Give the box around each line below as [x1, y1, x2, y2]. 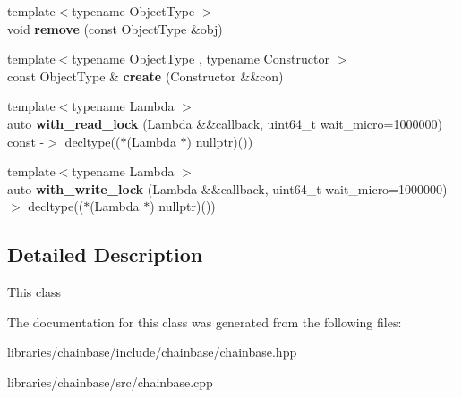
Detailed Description [7, 241, 203, 268]
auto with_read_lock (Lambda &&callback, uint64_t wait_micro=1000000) [7, 114, 442, 132]
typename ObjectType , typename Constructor [72, 49, 329, 68]
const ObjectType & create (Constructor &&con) [7, 66, 284, 85]
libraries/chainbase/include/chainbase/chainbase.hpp [7, 343, 297, 361]
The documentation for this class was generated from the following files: [7, 312, 402, 331]
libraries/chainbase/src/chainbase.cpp [7, 372, 213, 391]
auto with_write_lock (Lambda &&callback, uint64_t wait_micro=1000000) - [7, 179, 456, 198]
